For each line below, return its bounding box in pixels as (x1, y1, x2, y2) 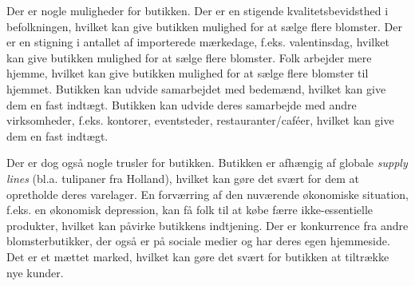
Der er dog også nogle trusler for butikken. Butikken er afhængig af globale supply (6, 154, 408, 171)
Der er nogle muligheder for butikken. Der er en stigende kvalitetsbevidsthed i (6, 2, 389, 18)
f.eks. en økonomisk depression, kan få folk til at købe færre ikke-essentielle (6, 201, 373, 218)
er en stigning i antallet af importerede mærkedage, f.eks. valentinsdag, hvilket (6, 34, 389, 50)
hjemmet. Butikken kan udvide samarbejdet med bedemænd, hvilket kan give (6, 80, 386, 97)
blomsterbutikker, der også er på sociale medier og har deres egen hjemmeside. (6, 232, 390, 249)
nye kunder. (6, 264, 64, 280)
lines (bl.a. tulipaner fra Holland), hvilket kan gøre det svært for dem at (6, 169, 360, 186)
